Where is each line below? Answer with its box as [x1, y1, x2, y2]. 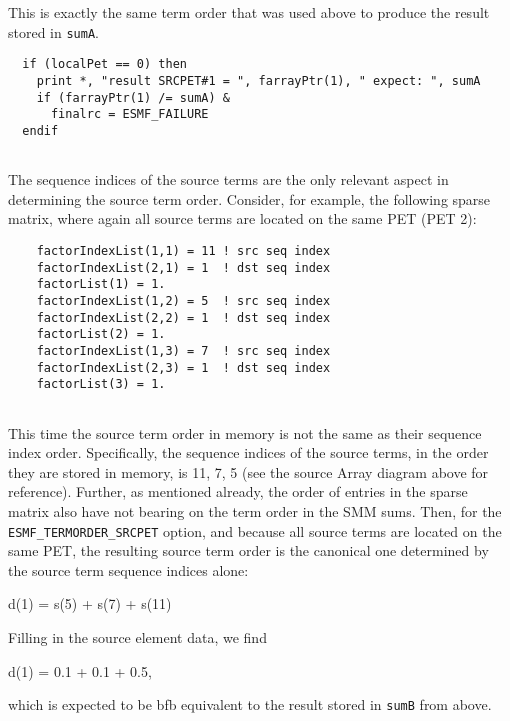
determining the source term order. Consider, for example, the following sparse [8, 188, 491, 209]
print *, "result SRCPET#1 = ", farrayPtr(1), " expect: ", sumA [36, 73, 481, 88]
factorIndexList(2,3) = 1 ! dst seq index [36, 360, 331, 375]
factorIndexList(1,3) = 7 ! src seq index [36, 343, 331, 358]
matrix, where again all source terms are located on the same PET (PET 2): [8, 208, 477, 229]
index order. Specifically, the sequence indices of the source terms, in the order [8, 442, 489, 463]
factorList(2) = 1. [36, 327, 166, 342]
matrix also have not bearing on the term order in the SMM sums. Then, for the [8, 500, 502, 521]
